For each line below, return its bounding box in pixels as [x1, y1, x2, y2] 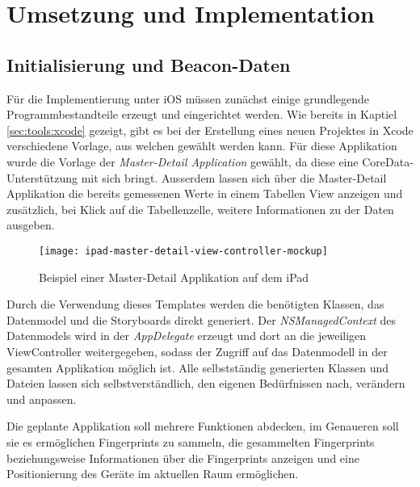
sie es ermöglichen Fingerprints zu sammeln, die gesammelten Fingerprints [6, 433, 375, 450]
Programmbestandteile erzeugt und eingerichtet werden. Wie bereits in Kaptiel [6, 106, 397, 123]
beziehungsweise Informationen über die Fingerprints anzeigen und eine [6, 449, 359, 466]
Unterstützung [6, 169, 78, 186]
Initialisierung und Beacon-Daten [6, 52, 291, 77]
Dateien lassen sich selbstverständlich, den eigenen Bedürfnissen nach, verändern [6, 375, 405, 392]
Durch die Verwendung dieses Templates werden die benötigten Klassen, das [6, 296, 384, 313]
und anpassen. [6, 390, 77, 407]
